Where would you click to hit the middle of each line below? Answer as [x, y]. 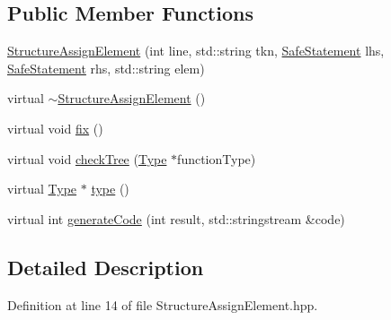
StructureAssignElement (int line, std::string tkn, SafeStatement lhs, [196, 51]
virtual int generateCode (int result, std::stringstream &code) [176, 218]
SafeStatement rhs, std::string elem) [106, 68]
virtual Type [42, 189]
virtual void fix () [55, 128]
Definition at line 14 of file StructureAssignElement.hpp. [163, 304]
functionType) [217, 158]
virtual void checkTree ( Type [87, 158]
